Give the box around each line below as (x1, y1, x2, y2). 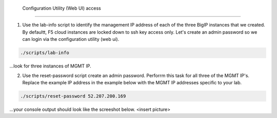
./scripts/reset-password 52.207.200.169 (20, 93, 126, 99)
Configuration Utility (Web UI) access (22, 5, 101, 11)
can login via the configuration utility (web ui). (22, 36, 120, 42)
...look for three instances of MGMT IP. (9, 63, 92, 69)
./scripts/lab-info (20, 50, 69, 56)
